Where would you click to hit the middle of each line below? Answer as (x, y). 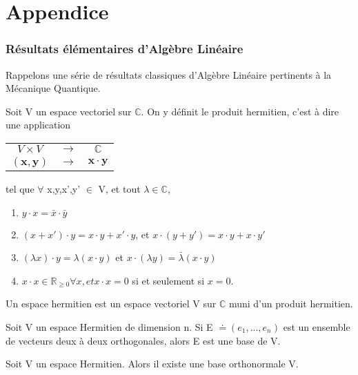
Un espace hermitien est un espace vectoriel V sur (111, 304)
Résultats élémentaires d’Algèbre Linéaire (125, 49)
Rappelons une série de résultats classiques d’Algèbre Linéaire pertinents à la (169, 74)
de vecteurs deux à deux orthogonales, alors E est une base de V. (143, 340)
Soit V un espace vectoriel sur (69, 111)
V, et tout (119, 188)
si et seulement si (168, 280)
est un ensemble (317, 326)
